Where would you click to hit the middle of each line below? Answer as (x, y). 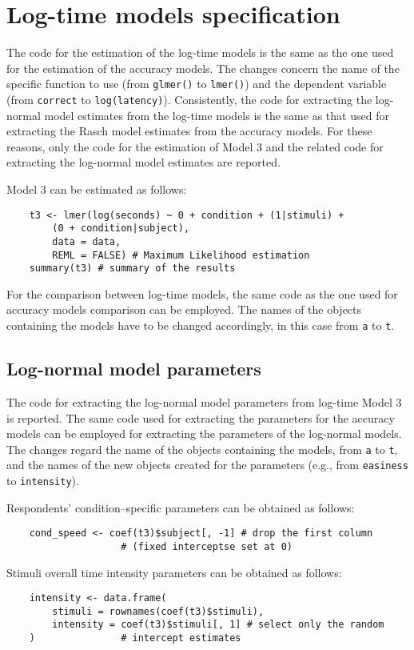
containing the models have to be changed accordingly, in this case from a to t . (201, 325)
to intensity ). (43, 481)
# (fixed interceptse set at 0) (207, 546)
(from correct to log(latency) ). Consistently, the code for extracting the (189, 99)
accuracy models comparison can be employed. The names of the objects (184, 309)
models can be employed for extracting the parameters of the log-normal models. (204, 433)
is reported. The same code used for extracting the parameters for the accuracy (201, 417)
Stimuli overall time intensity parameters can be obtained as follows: (174, 572)
